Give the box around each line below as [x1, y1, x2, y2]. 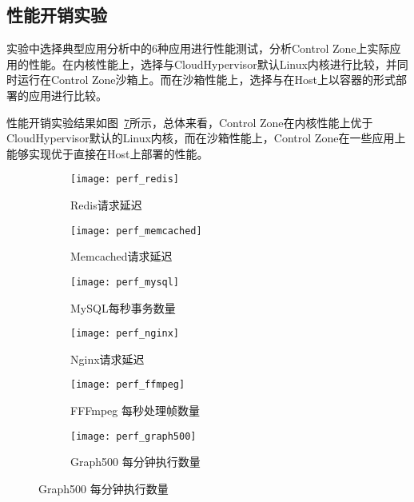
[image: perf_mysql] [70, 276, 180, 288]
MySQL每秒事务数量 [70, 299, 176, 316]
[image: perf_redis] [70, 173, 180, 185]
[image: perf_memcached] [70, 225, 202, 237]
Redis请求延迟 [70, 197, 142, 213]
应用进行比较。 [28, 86, 107, 103]
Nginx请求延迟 [70, 350, 145, 367]
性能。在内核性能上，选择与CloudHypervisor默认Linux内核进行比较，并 [28, 55, 397, 72]
